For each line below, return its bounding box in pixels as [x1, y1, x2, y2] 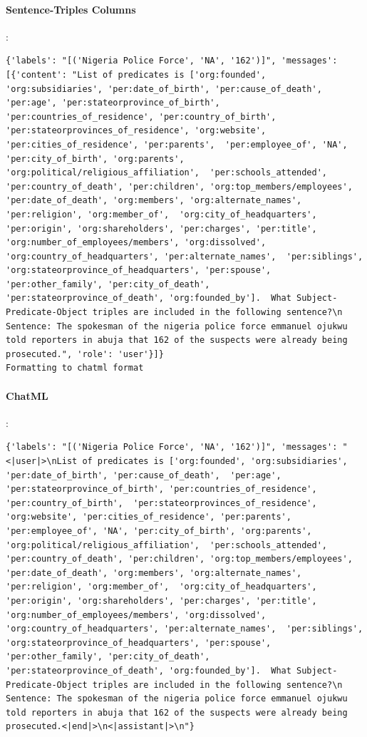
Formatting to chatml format [6, 363, 144, 373]
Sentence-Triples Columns [6, 1, 136, 16]
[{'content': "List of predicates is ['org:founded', [6, 69, 267, 80]
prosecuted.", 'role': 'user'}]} [6, 349, 164, 359]
